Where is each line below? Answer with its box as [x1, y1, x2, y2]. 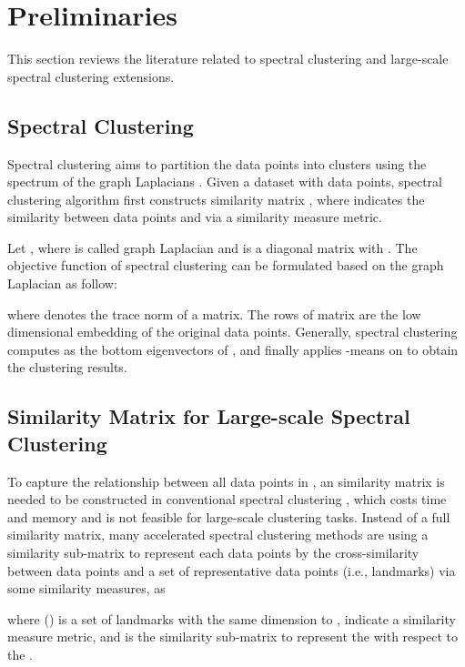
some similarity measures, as [7, 579, 166, 598]
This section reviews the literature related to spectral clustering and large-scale [7, 49, 449, 68]
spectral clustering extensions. [7, 66, 175, 86]
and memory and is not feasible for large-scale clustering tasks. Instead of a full [7, 507, 450, 526]
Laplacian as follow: [7, 274, 117, 293]
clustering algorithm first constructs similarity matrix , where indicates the [7, 189, 425, 208]
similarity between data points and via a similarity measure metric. [7, 207, 382, 227]
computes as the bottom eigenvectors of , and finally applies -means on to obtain [7, 339, 459, 359]
